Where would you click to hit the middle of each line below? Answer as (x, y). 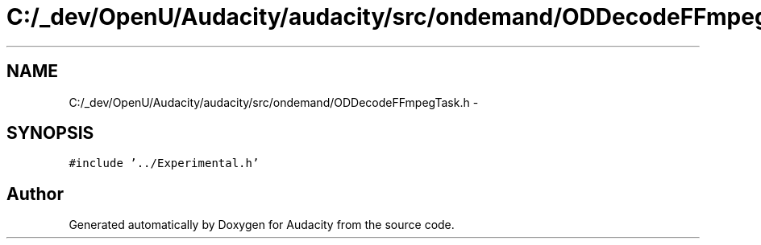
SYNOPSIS (50, 133)
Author (35, 194)
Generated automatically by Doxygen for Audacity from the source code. (262, 225)
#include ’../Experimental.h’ (164, 163)
